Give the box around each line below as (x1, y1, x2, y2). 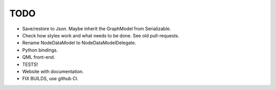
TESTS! (22, 61, 38, 67)
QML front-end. (22, 54, 55, 60)
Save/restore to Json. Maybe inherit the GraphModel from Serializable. (22, 26, 171, 32)
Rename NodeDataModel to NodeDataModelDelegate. (22, 40, 136, 46)
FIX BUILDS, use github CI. (22, 76, 79, 82)
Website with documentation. (22, 68, 84, 74)
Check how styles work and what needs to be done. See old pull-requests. (22, 32, 180, 38)
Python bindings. (22, 47, 58, 53)
